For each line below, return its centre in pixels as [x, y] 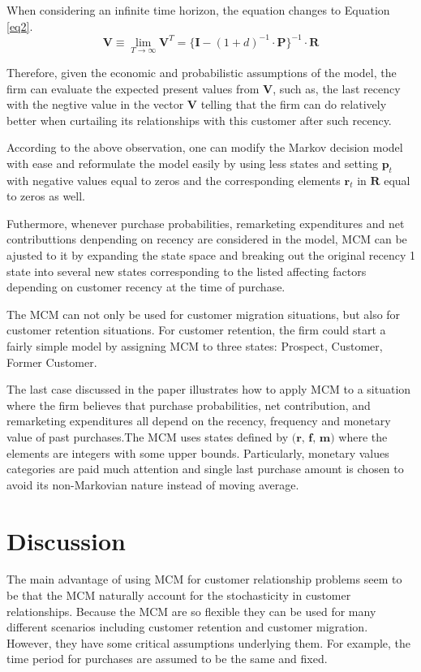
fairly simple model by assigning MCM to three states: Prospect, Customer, [195, 346]
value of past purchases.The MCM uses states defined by [148, 436]
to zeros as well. [46, 196]
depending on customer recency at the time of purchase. [146, 287]
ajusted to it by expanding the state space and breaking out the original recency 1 [211, 255]
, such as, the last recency [337, 88]
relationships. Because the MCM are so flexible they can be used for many [191, 611]
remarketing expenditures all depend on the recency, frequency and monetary [199, 421]
